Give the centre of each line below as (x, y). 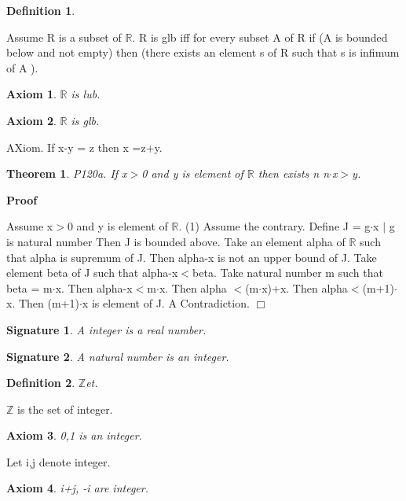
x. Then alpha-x (94, 287)
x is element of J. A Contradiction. (166, 303)
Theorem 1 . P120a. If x (67, 173)
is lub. (86, 94)
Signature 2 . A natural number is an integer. (118, 356)
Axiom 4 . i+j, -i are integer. (77, 488)
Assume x (30, 226)
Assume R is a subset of (64, 37)
